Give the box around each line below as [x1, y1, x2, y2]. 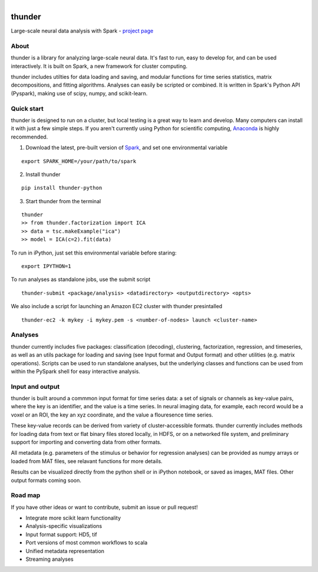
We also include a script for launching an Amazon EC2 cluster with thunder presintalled [11, 303, 223, 310]
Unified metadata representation [25, 547, 105, 554]
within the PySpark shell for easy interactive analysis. [11, 368, 141, 375]
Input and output [11, 382, 60, 391]
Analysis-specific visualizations [25, 523, 102, 530]
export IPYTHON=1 [21, 263, 71, 270]
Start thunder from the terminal [25, 197, 101, 204]
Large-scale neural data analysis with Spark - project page [11, 27, 154, 35]
